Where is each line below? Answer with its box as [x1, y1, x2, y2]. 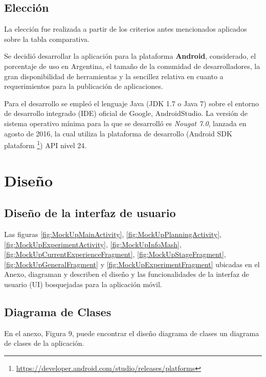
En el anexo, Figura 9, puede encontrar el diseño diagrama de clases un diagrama [4, 327, 259, 338]
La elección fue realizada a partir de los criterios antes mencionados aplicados [4, 23, 247, 34]
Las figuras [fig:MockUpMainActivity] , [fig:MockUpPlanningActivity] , [4, 228, 222, 239]
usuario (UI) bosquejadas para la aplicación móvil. [4, 278, 162, 289]
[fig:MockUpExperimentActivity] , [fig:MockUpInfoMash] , [4, 239, 182, 249]
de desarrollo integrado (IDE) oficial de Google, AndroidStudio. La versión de [4, 108, 248, 119]
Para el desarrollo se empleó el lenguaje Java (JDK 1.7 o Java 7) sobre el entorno [4, 98, 259, 108]
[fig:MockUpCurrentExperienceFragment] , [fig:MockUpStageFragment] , [4, 249, 226, 260]
